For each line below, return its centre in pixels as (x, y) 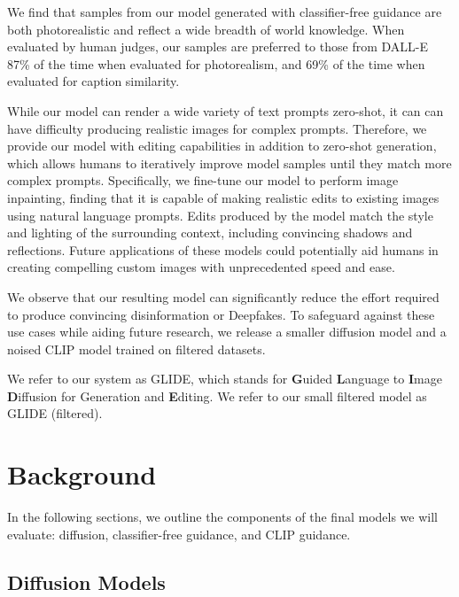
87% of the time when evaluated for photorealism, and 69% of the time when (216, 63)
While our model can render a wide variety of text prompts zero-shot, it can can (226, 110)
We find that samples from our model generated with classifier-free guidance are (225, 12)
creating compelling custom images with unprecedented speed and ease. (201, 267)
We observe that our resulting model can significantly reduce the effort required (223, 296)
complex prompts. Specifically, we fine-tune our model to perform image (203, 180)
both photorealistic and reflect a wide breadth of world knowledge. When (206, 29)
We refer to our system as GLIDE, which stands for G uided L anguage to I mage (225, 379)
